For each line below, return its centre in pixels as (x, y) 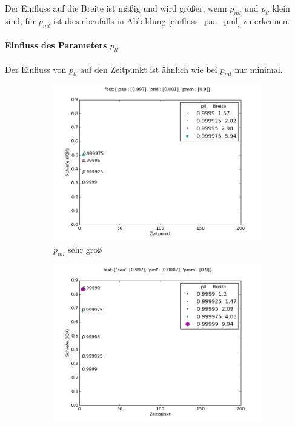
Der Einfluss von (36, 69)
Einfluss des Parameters (56, 45)
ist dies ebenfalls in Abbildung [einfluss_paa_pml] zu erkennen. (171, 20)
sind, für (21, 20)
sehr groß (85, 249)
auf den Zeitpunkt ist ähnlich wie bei (149, 69)
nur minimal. (259, 69)
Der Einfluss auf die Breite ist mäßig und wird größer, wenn (116, 8)
